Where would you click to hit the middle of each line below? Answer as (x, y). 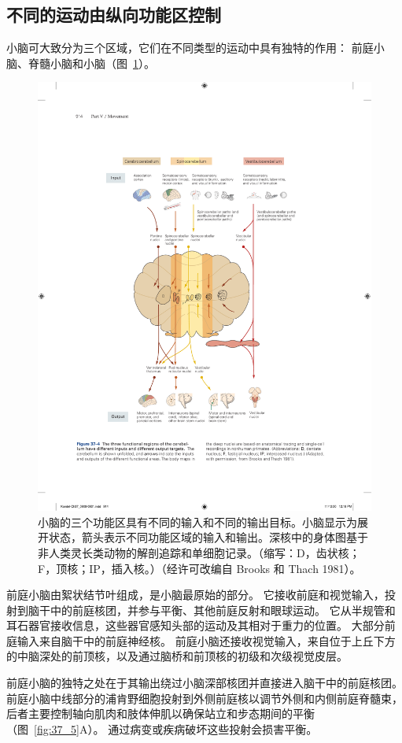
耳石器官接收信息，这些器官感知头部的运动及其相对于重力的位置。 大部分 (195, 625)
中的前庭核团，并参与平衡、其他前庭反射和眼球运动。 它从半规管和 (223, 610)
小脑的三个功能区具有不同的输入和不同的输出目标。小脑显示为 (197, 521)
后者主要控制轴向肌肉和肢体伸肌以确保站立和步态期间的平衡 (160, 713)
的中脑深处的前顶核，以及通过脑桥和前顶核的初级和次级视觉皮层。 (177, 656)
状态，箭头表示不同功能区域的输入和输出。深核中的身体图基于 (208, 537)
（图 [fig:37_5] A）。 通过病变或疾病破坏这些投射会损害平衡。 (162, 728)
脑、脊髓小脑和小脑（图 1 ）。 (81, 63)
